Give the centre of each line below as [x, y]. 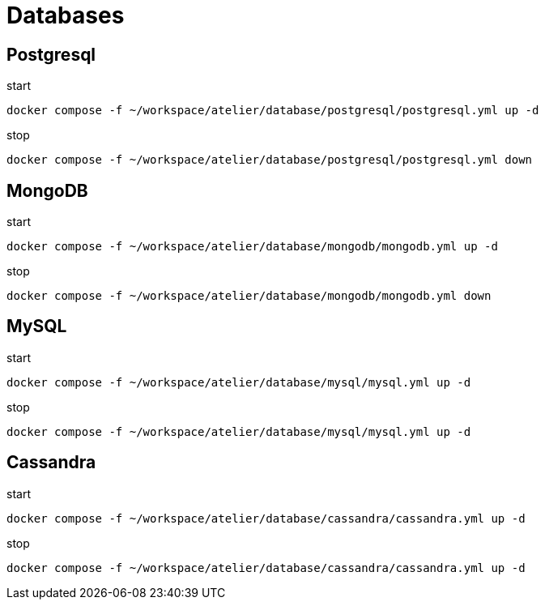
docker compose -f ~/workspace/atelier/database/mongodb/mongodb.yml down [249, 296]
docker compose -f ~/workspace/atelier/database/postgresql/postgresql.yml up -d [273, 111]
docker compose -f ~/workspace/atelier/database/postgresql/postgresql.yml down [270, 160]
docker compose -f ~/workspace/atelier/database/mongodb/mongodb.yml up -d [252, 247]
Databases [66, 15]
